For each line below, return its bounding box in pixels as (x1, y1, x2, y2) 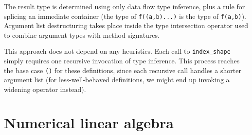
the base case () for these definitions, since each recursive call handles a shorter (4, 65, 241, 75)
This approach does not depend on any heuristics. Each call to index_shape (4, 46, 231, 56)
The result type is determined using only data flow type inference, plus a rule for (4, 1, 245, 11)
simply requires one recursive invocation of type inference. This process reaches (4, 56, 240, 66)
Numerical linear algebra (4, 112, 174, 132)
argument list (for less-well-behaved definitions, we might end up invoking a (4, 75, 230, 85)
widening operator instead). (4, 84, 86, 94)
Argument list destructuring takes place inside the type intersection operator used (4, 20, 248, 30)
